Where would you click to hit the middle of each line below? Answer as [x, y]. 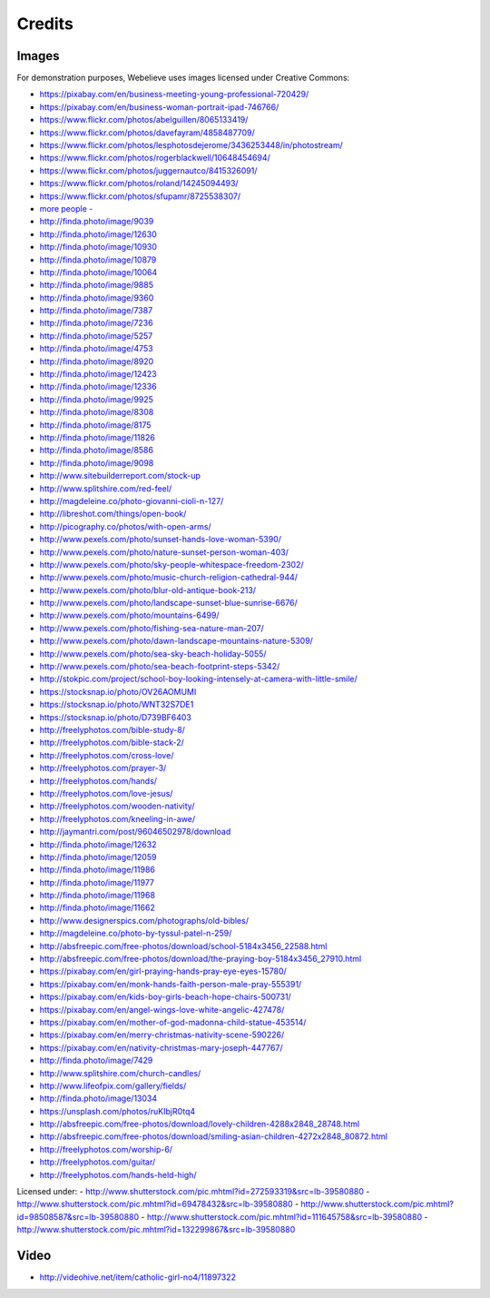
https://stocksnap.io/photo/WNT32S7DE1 [117, 705]
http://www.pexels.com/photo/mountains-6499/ [129, 615]
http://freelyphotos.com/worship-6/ [106, 1149]
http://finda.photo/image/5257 [96, 335]
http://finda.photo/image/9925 [97, 399]
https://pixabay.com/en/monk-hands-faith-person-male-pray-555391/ [171, 984]
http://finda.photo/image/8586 [97, 451]
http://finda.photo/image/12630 [98, 234]
